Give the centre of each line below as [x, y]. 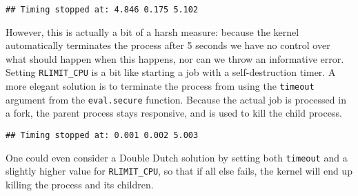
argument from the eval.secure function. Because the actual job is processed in [176, 99]
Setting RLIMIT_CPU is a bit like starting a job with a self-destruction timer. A [171, 72]
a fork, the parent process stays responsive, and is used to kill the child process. [174, 113]
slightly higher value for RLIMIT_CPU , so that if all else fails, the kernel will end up [179, 171]
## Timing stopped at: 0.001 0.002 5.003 [102, 135]
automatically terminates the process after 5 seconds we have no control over [168, 45]
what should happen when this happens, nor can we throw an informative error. [175, 58]
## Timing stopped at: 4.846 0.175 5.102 [102, 10]
